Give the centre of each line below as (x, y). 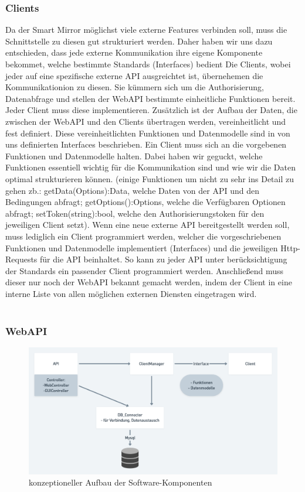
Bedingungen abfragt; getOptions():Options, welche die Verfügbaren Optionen (145, 202)
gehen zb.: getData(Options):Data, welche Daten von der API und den (132, 190)
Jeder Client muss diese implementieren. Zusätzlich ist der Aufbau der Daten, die (151, 110)
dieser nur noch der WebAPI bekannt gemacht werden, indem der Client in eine (149, 282)
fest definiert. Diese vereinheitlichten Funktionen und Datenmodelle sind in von (148, 133)
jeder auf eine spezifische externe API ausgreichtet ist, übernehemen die (134, 75)
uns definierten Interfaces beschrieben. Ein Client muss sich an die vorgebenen (146, 144)
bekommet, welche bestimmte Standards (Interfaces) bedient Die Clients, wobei (148, 64)
